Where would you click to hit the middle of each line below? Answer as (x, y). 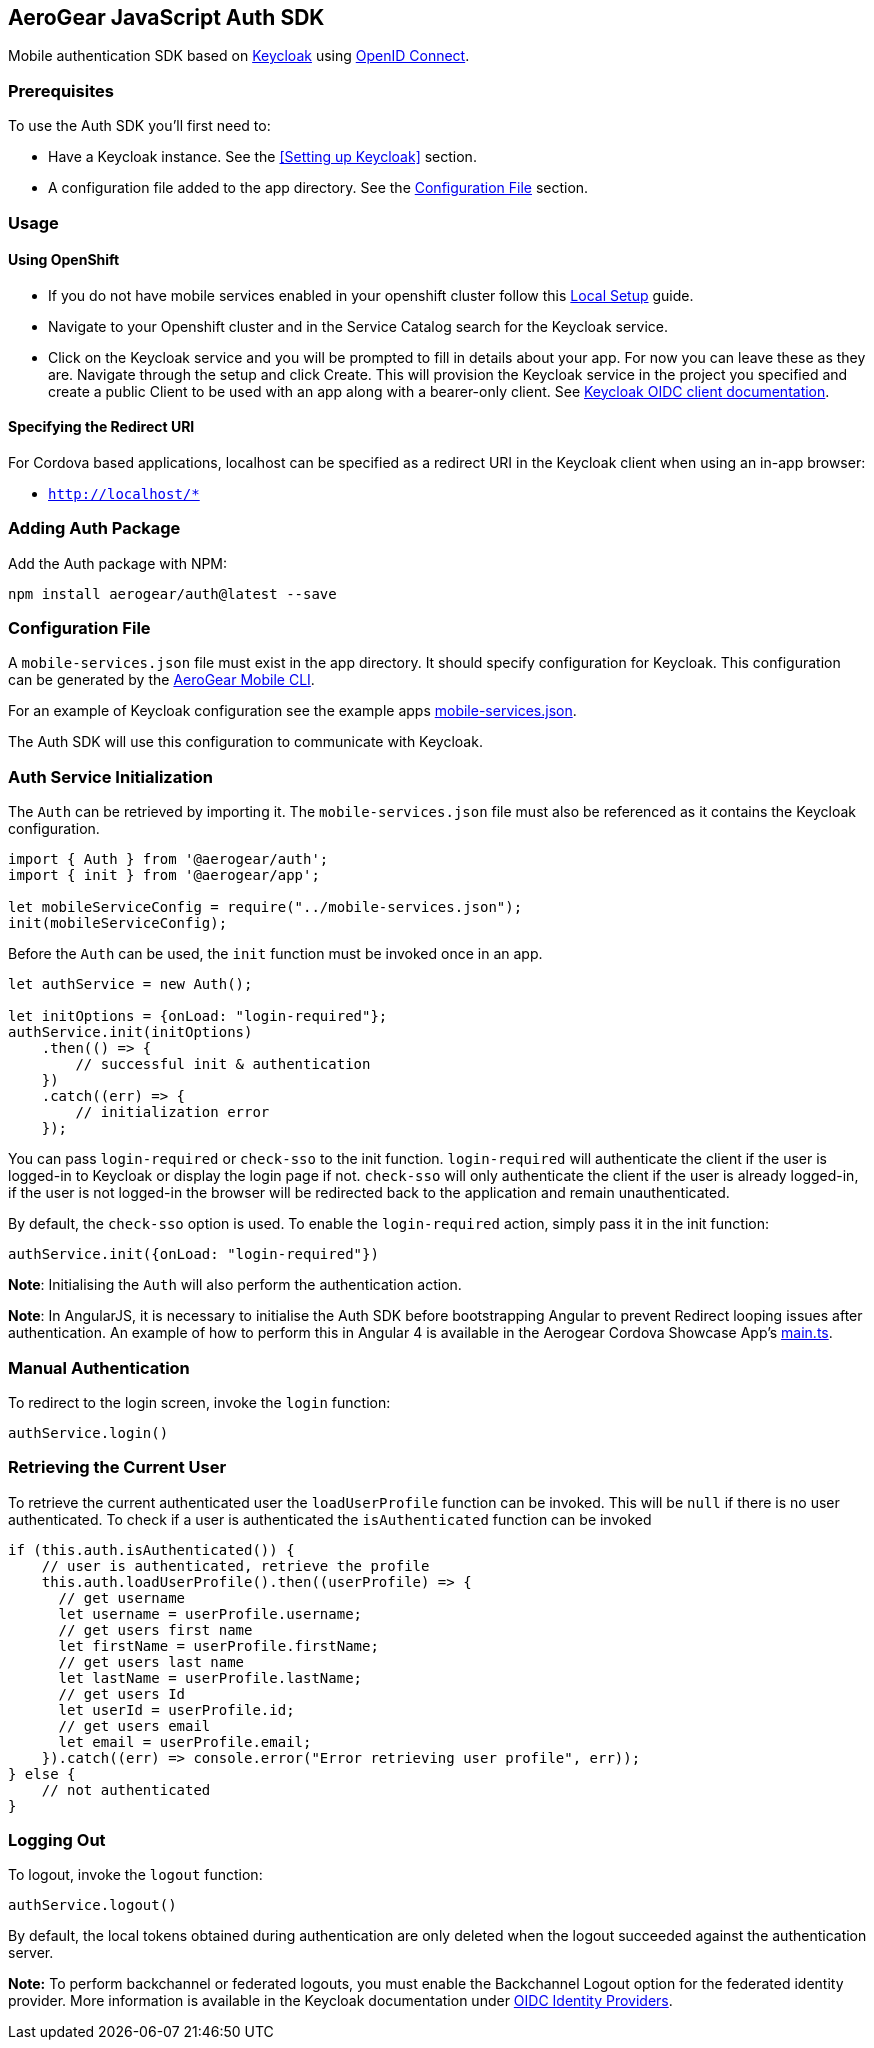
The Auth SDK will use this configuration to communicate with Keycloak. (245, 742)
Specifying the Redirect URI (101, 427)
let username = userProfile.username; (210, 1613)
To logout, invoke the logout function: (135, 1875)
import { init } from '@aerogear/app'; (164, 875)
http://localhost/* (124, 493)
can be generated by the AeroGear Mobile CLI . (161, 680)
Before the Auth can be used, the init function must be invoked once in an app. (275, 954)
